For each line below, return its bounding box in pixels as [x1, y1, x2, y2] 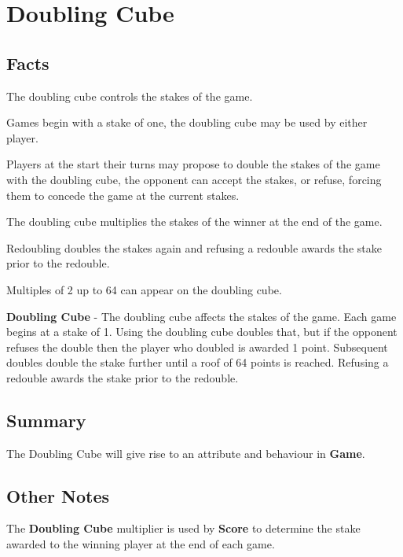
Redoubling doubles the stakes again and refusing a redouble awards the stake [6, 239, 382, 256]
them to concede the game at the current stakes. [6, 186, 240, 203]
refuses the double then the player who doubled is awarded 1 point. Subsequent [6, 338, 388, 355]
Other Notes [6, 483, 109, 507]
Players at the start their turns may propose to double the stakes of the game [6, 156, 380, 172]
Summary [6, 408, 86, 432]
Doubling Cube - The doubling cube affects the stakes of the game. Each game [6, 308, 397, 324]
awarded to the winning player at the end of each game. [6, 536, 275, 552]
